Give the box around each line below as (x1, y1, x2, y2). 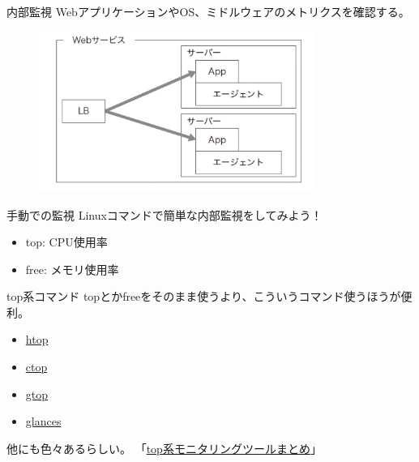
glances (25, 413, 62, 430)
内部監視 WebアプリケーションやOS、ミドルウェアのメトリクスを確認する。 (6, 3, 410, 19)
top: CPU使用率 (25, 233, 108, 250)
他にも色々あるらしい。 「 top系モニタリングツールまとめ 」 (6, 439, 322, 456)
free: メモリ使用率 (25, 260, 119, 277)
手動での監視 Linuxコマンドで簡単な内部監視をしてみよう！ (6, 206, 323, 223)
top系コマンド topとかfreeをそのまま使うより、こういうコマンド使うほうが (6, 288, 401, 305)
